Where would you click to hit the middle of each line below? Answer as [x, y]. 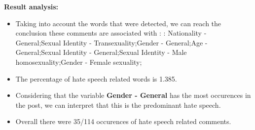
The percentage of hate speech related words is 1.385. [96, 78]
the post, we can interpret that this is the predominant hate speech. [118, 105]
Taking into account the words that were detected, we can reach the [118, 23]
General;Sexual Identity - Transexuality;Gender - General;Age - [111, 42]
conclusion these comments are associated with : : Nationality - [111, 33]
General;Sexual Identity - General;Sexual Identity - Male [101, 52]
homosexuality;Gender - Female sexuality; [79, 62]
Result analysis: [31, 6]
